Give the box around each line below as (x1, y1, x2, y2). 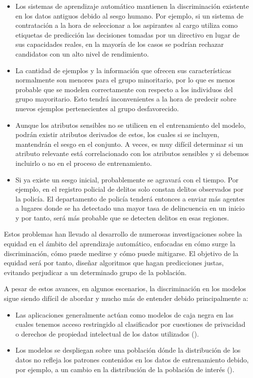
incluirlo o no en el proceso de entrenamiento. (15, 158, 152, 168)
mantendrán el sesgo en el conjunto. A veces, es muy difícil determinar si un (15, 139, 243, 149)
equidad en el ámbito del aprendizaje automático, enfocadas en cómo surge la (4, 239, 235, 249)
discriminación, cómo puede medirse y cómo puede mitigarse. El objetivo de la (4, 248, 239, 258)
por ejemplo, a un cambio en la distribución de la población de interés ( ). (15, 364, 234, 374)
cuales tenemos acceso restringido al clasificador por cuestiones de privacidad (15, 319, 246, 329)
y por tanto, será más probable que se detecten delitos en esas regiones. (15, 212, 229, 222)
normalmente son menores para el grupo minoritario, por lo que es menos (15, 75, 235, 85)
